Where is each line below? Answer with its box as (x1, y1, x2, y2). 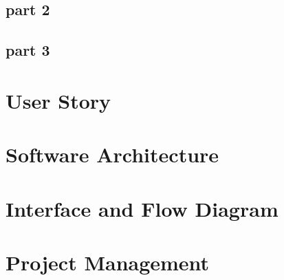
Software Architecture (6, 140, 219, 169)
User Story (6, 86, 111, 114)
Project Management (6, 248, 210, 276)
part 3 (6, 39, 50, 61)
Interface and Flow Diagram (6, 194, 278, 222)
